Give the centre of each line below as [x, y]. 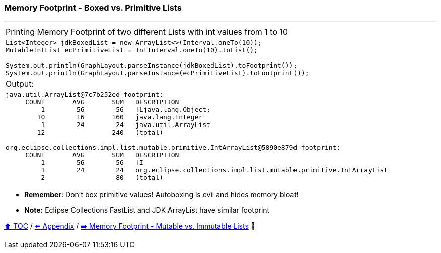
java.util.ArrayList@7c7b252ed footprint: [85, 95]
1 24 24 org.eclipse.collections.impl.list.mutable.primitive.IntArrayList [214, 170]
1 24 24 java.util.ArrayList [126, 125]
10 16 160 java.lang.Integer [120, 117]
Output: [20, 84]
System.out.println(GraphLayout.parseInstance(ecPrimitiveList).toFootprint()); [157, 73]
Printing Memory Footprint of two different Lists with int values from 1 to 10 [147, 32]
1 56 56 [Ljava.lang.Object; [126, 110]
